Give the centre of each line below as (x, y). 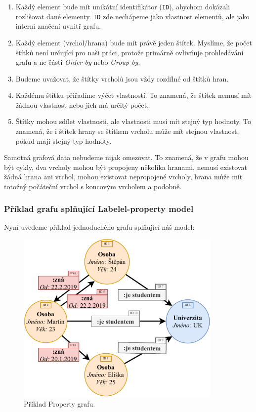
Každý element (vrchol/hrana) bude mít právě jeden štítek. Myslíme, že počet (134, 42)
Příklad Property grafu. (60, 403)
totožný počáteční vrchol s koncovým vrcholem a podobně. (93, 186)
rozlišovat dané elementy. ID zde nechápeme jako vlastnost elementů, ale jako (132, 16)
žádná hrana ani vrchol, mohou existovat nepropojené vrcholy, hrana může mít (123, 177)
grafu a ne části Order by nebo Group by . (78, 62)
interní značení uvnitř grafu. (58, 26)
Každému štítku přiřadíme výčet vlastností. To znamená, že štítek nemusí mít (133, 95)
